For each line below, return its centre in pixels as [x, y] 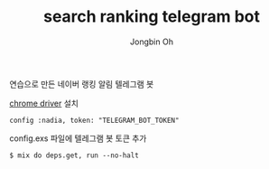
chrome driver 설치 [44, 103]
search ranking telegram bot [152, 17]
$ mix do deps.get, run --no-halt [74, 155]
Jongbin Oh [152, 42]
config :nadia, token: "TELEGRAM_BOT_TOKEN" [94, 120]
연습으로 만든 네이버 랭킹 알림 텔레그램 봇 [82, 84]
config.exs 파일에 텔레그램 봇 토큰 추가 [78, 138]
